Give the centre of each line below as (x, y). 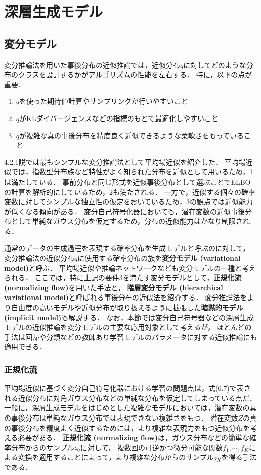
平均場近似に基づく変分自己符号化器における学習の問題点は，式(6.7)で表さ (127, 388)
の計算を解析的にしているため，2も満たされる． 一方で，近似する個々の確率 (130, 191)
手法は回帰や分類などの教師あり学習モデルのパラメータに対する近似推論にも (131, 337)
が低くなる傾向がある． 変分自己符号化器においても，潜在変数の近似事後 (124, 211)
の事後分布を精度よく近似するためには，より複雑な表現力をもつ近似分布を (127, 427)
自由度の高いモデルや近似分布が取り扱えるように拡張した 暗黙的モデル (127, 307)
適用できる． (25, 347)
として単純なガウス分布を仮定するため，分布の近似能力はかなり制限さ (127, 221)
